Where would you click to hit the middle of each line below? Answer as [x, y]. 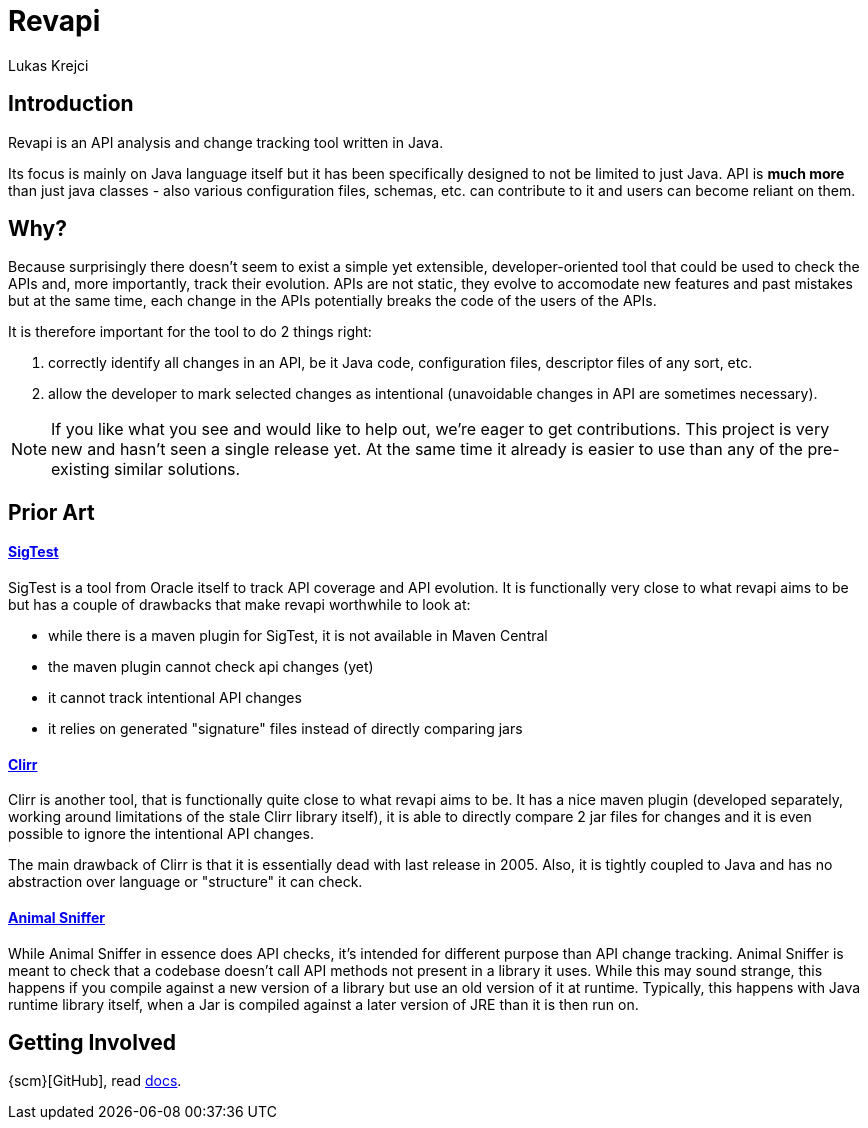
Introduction [71, 104]
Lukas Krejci [48, 65]
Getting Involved [92, 1042]
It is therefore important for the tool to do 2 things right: [190, 332]
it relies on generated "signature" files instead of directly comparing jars [285, 729]
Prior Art [51, 512]
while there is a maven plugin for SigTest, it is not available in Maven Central [298, 636]
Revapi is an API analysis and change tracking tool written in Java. [226, 142]
